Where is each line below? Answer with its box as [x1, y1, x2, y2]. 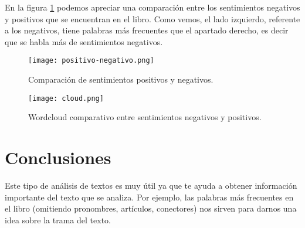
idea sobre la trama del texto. [5, 213, 111, 226]
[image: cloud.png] [28, 94, 104, 103]
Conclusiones [5, 145, 111, 169]
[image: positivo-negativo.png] [28, 56, 154, 65]
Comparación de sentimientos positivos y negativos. [28, 73, 213, 86]
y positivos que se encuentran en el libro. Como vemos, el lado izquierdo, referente [5, 12, 300, 25]
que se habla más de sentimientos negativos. [5, 35, 163, 47]
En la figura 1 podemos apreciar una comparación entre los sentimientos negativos [5, 1, 300, 13]
